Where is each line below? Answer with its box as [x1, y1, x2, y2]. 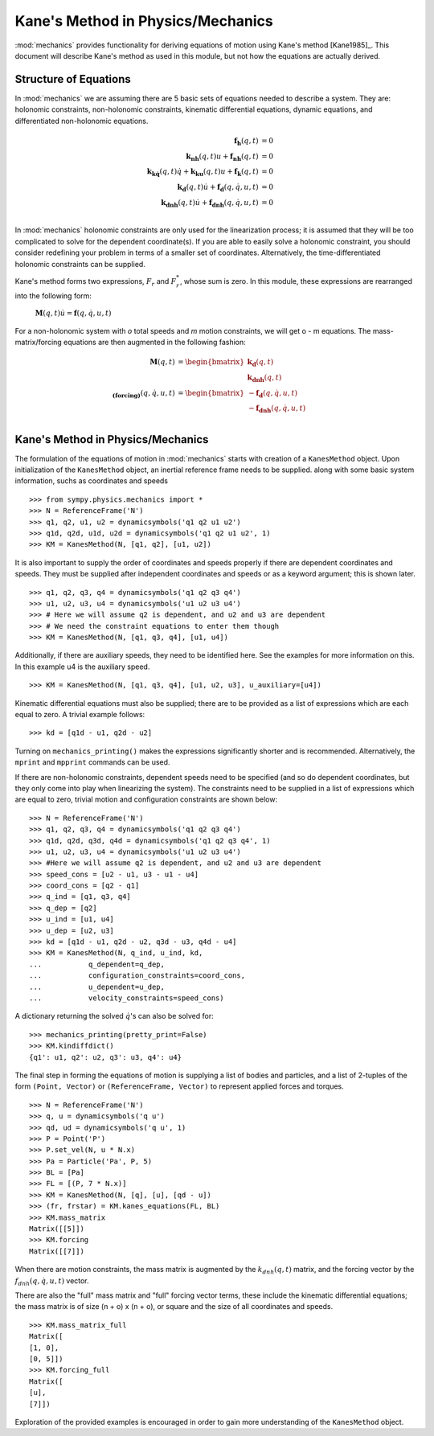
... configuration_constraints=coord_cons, [29, 971, 245, 980]
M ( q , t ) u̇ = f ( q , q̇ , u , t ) [35, 308, 112, 318]
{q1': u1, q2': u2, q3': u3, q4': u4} [29, 1052, 182, 1061]
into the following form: [14, 290, 92, 301]
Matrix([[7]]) [29, 1246, 84, 1256]
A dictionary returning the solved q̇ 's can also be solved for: [14, 1011, 214, 1021]
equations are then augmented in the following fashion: [63, 337, 247, 347]
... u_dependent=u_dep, [29, 982, 165, 991]
